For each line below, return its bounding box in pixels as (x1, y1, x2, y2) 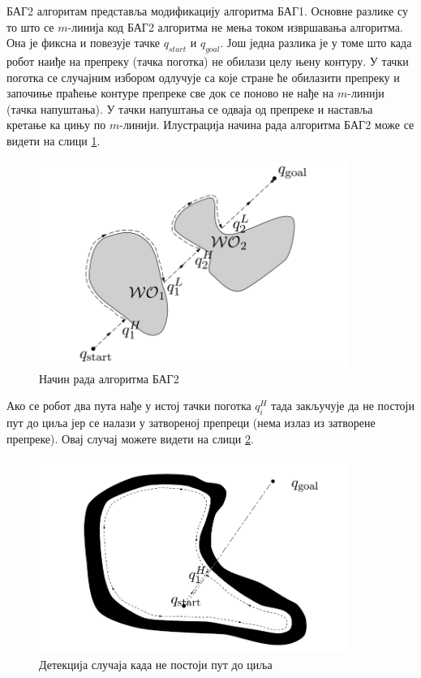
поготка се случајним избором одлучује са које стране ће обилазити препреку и (6, 68, 400, 85)
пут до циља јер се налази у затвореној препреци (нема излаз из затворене (6, 414, 376, 431)
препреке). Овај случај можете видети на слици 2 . (6, 430, 254, 447)
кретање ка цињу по (6, 116, 106, 133)
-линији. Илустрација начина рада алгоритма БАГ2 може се (119, 116, 415, 133)
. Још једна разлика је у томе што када (220, 34, 412, 51)
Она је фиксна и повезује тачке (6, 34, 161, 51)
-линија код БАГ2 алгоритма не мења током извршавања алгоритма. (67, 18, 403, 35)
